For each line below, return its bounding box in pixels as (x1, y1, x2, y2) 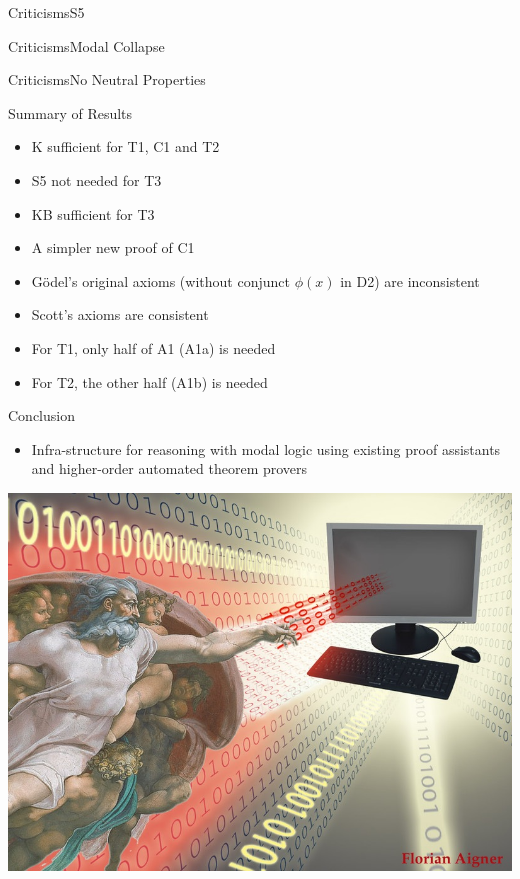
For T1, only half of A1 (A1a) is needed (31, 337, 276, 358)
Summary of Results (8, 102, 133, 123)
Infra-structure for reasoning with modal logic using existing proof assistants (31, 438, 501, 459)
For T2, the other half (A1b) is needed (31, 371, 268, 392)
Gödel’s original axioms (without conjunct (31, 270, 290, 291)
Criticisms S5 (8, 2, 85, 22)
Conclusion (8, 405, 75, 426)
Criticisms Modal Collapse (8, 35, 165, 56)
